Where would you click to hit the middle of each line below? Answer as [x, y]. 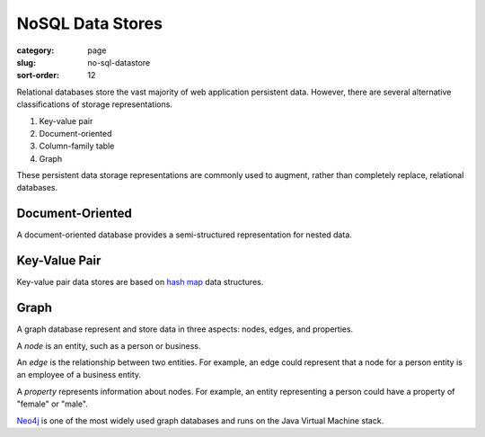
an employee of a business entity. [79, 375]
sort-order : [38, 76]
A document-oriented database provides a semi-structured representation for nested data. [184, 235]
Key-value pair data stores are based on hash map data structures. [140, 282]
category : [35, 50]
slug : [26, 62]
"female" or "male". [53, 404]
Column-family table [77, 146]
